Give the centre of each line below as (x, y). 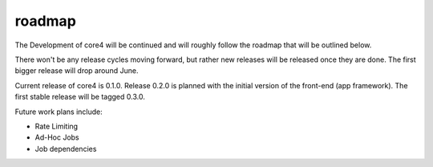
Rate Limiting (57, 126)
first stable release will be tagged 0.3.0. (80, 97)
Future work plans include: (59, 112)
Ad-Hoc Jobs (57, 137)
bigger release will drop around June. (77, 71)
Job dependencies (66, 149)
